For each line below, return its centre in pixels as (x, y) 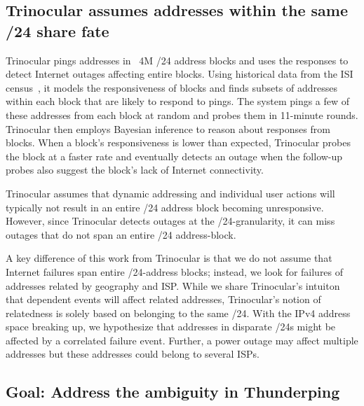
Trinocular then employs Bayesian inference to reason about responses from (168, 128)
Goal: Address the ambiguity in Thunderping (173, 392)
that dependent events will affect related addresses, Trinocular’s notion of (163, 299)
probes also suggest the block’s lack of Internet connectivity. (135, 170)
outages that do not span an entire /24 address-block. (121, 234)
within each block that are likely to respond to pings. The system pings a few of (178, 101)
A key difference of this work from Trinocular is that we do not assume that (169, 258)
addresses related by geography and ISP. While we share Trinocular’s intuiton (173, 285)
